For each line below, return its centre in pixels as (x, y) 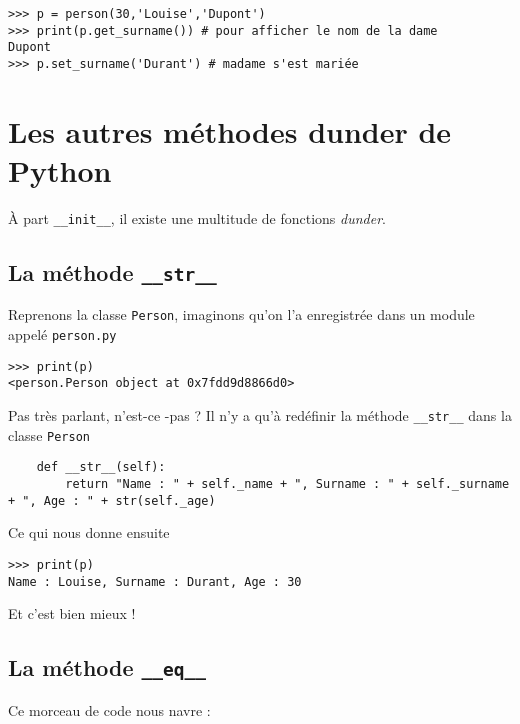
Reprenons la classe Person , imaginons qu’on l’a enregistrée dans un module (241, 314)
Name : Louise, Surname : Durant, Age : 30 (155, 581)
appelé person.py (62, 334)
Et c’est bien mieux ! (72, 613)
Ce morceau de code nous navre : (109, 709)
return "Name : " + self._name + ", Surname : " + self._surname (287, 483)
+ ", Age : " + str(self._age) (112, 500)
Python (60, 170)
